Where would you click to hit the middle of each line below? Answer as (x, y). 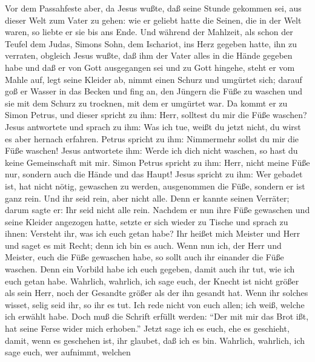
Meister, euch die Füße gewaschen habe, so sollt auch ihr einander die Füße (144, 257)
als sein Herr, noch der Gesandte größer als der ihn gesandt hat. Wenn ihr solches (157, 293)
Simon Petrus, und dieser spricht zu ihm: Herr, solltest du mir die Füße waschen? (156, 115)
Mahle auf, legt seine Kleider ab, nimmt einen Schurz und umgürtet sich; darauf (154, 79)
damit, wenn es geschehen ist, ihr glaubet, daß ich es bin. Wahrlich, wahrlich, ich (155, 340)
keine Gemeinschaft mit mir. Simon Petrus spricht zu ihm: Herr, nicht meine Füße (157, 162)
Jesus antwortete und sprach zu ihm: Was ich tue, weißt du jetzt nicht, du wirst (153, 126)
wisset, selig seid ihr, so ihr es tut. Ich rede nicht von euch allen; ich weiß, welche (155, 304)
